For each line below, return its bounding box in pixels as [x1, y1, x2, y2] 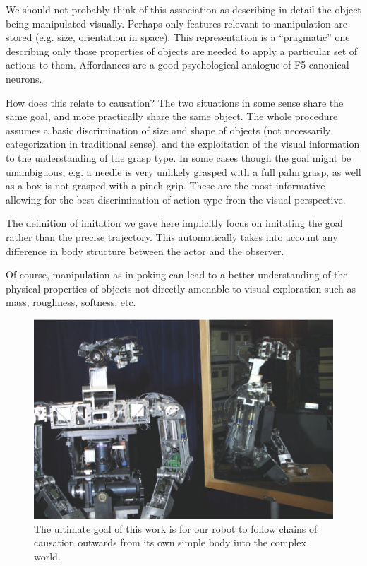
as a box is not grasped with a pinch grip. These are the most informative [6, 178, 325, 193]
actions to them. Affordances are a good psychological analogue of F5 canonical [6, 57, 349, 72]
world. [34, 549, 61, 564]
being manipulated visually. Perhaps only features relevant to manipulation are [6, 16, 348, 30]
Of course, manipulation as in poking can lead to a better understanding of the [6, 267, 348, 282]
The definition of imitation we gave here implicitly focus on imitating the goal [6, 216, 343, 230]
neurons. [6, 71, 42, 86]
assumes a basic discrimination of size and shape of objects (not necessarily [6, 122, 331, 137]
